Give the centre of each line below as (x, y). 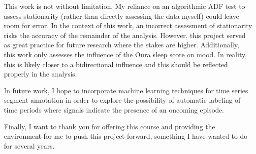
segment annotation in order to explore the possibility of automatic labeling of (122, 100)
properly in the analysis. (41, 74)
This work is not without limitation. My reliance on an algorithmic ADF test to (125, 6)
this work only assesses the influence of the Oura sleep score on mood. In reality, (126, 54)
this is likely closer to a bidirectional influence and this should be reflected (116, 64)
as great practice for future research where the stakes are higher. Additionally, (122, 45)
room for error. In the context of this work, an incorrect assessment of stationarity (128, 25)
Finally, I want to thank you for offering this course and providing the (110, 126)
